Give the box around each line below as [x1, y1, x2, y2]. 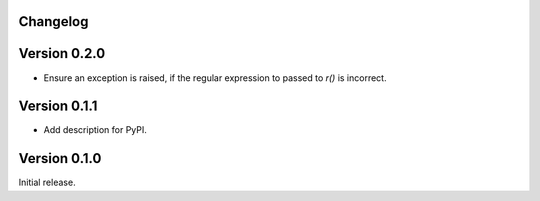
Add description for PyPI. [43, 124, 147, 136]
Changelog [18, 13, 89, 30]
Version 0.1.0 [18, 150, 102, 167]
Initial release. [18, 176, 76, 189]
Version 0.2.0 [18, 45, 106, 62]
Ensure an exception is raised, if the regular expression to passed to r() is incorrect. [43, 71, 387, 84]
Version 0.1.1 [18, 98, 98, 115]
